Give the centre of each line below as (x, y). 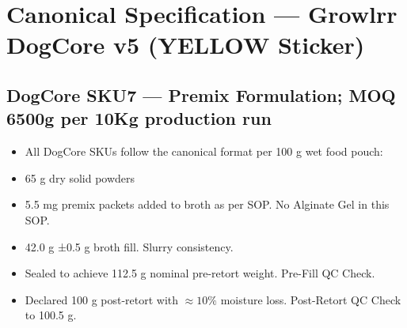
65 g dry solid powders (80, 177)
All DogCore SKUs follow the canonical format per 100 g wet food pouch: (204, 151)
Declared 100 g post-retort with (102, 299)
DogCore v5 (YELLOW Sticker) (186, 45)
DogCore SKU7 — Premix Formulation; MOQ (201, 94)
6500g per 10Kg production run (139, 118)
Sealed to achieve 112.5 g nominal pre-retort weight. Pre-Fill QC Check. (200, 273)
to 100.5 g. (51, 315)
